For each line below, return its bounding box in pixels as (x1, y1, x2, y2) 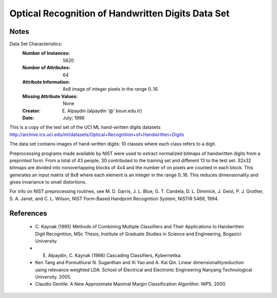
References (9, 209, 47, 217)
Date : (22, 114, 34, 121)
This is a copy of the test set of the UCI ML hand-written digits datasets (9, 124, 161, 130)
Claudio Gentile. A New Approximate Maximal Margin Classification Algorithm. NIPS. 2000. (35, 281, 227, 287)
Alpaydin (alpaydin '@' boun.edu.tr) (67, 108, 143, 114)
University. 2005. (35, 274, 72, 280)
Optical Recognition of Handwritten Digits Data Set (9, 8, 230, 19)
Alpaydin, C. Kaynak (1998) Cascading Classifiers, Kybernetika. (48, 252, 182, 259)
